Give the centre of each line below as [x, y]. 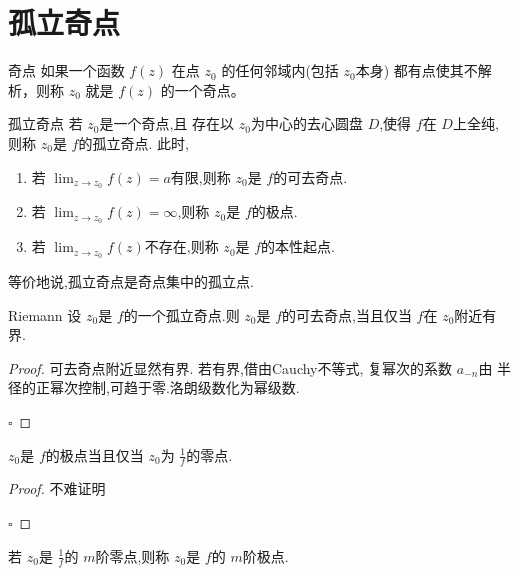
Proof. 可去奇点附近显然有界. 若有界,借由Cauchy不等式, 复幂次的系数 [230, 367]
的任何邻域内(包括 [280, 70]
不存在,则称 [181, 246]
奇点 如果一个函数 [66, 70]
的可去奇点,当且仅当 [347, 314]
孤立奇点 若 [45, 123]
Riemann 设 [45, 314]
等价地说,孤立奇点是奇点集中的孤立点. [131, 281]
